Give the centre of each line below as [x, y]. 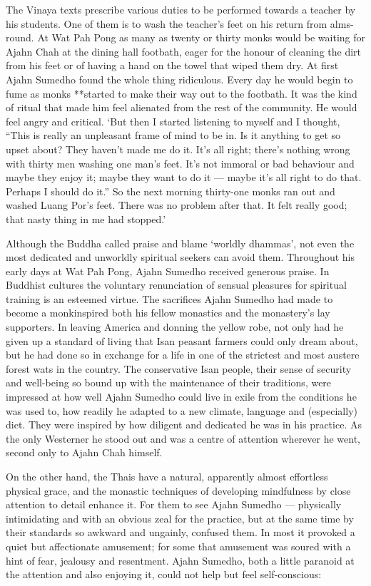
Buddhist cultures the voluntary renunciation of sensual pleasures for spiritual [176, 285]
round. [20, 37]
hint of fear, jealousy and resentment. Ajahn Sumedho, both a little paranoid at [180, 560]
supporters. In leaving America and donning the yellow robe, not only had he [175, 327]
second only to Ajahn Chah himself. [84, 452]
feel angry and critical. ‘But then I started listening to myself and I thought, [173, 121]
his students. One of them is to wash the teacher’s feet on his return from [167, 23]
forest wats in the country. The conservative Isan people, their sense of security [179, 368]
